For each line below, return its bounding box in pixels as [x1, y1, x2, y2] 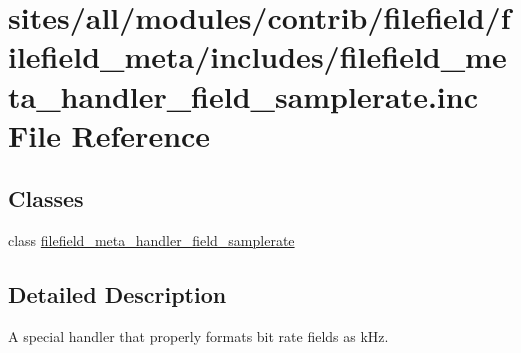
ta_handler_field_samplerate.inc [8, 75, 478, 116]
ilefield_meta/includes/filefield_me [8, 36, 507, 77]
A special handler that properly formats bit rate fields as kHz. [8, 325, 389, 346]
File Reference [8, 114, 211, 155]
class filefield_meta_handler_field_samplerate [8, 230, 295, 251]
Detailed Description [8, 279, 227, 310]
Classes [8, 183, 84, 214]
